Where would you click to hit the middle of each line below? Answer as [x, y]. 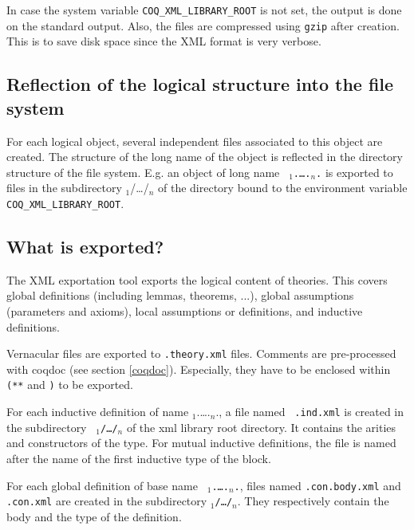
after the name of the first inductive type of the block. [139, 458]
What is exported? [85, 246]
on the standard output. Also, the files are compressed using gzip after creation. [203, 25]
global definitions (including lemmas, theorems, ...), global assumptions [180, 295]
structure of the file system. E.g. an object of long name [143, 172]
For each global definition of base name [102, 485]
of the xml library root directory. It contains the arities [261, 427]
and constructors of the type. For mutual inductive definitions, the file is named [201, 443]
